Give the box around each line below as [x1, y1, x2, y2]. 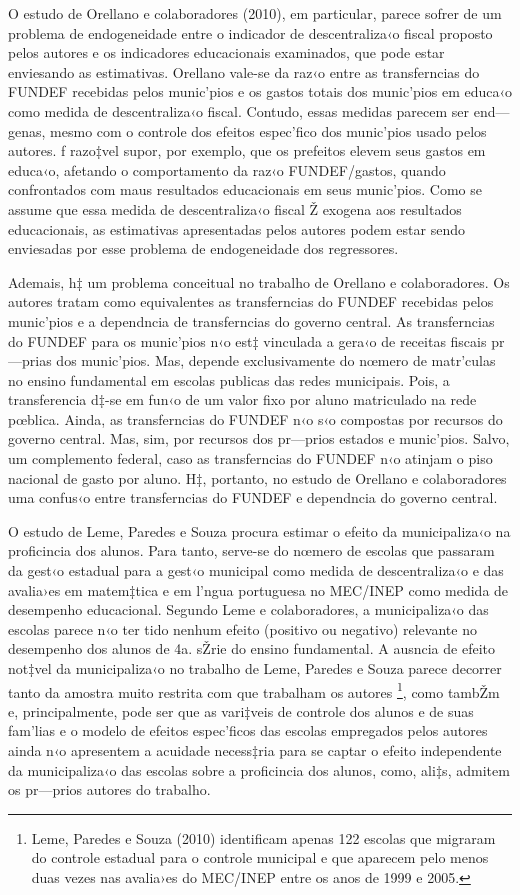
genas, [8, 120, 46, 141]
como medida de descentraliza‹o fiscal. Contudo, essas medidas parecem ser [8, 100, 470, 121]
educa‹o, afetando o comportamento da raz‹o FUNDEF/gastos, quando [8, 159, 446, 180]
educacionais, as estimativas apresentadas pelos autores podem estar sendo [8, 218, 466, 239]
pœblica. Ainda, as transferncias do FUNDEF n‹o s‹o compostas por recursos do [8, 408, 503, 429]
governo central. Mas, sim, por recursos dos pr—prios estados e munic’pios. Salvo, [8, 428, 510, 449]
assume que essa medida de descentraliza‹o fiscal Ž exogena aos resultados [8, 198, 462, 219]
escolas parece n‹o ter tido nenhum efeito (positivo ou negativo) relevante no [8, 618, 477, 639]
